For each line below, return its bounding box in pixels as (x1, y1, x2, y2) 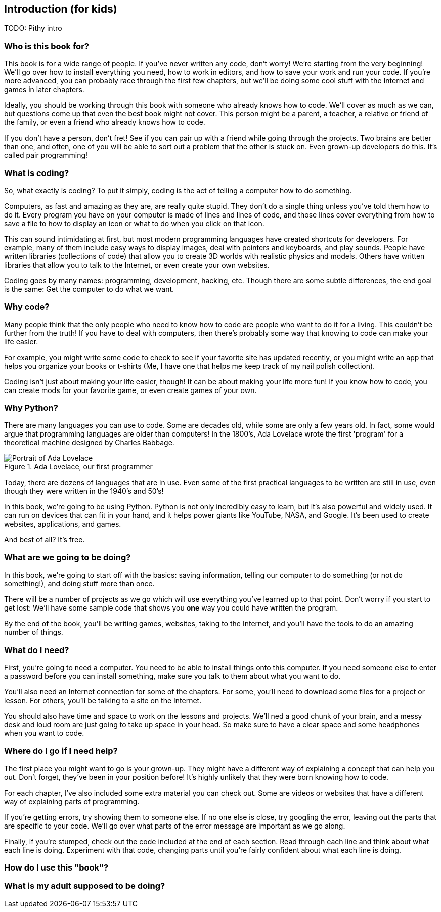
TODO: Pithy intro (4, 24, 62, 33)
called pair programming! (4, 151, 88, 160)
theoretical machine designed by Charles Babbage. (4, 438, 174, 447)
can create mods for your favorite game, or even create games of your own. (4, 385, 257, 395)
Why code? (4, 301, 50, 312)
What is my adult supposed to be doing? (4, 881, 165, 891)
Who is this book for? (4, 40, 89, 51)
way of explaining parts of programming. (4, 797, 140, 806)
